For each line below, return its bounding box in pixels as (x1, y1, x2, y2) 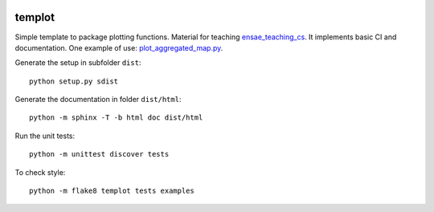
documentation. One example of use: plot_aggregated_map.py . (14, 43, 223, 52)
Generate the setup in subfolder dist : (14, 58, 141, 67)
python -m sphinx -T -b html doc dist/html (29, 113, 203, 122)
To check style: (14, 167, 66, 177)
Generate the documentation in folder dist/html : (14, 95, 182, 104)
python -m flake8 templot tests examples (29, 186, 194, 196)
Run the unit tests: (14, 131, 76, 141)
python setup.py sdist (29, 76, 119, 86)
